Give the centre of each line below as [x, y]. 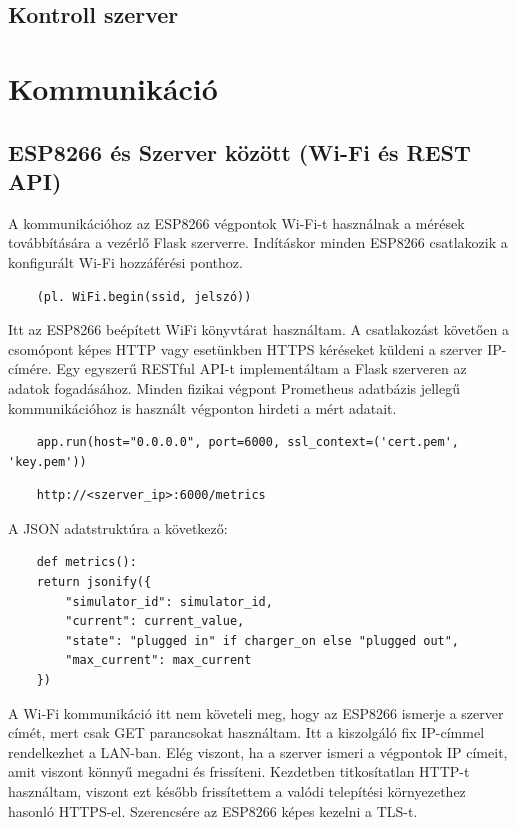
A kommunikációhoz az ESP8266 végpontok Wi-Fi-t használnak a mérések [236, 222]
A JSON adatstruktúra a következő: [118, 527]
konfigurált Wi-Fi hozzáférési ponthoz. [125, 261]
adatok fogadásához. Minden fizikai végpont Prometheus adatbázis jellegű [234, 387]
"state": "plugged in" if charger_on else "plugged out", [262, 640]
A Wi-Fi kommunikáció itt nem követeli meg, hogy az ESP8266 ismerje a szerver [256, 712]
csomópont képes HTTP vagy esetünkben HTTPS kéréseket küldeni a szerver [245, 348]
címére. [30, 368]
